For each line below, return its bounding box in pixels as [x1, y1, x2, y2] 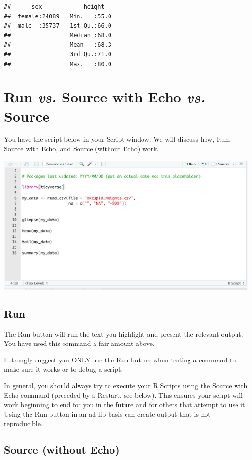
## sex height [4, 3, 105, 10]
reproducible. [4, 418, 43, 428]
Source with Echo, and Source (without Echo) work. [4, 144, 159, 154]
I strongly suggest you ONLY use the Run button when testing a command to [4, 354, 236, 364]
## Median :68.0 [4, 32, 111, 39]
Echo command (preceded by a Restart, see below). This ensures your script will [4, 390, 243, 400]
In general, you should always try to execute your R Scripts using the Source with [4, 380, 248, 391]
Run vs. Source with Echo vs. [4, 87, 205, 107]
